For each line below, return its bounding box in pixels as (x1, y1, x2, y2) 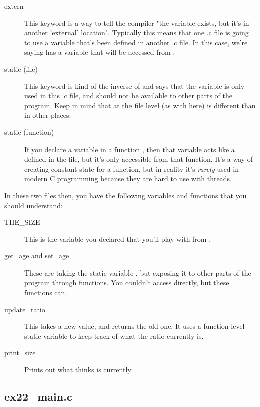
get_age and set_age (4, 250, 69, 261)
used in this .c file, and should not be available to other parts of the (24, 90, 232, 101)
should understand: (4, 200, 63, 210)
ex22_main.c (4, 389, 72, 404)
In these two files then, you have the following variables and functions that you (4, 190, 247, 200)
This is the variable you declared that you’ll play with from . (24, 233, 211, 244)
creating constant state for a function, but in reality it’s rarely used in (24, 163, 239, 174)
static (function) (4, 126, 54, 137)
